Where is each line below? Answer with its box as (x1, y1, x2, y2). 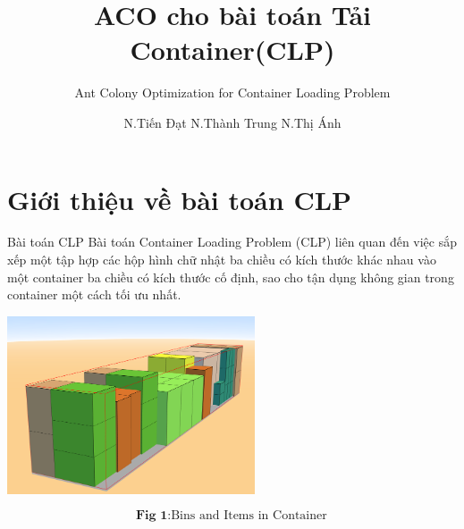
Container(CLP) (130, 31, 335, 68)
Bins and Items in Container (171, 509, 327, 523)
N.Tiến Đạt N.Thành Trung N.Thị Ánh (123, 113, 342, 131)
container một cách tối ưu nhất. (7, 285, 181, 304)
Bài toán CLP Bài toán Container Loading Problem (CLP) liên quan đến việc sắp (7, 232, 458, 251)
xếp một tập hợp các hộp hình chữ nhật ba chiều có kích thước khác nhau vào (7, 250, 436, 269)
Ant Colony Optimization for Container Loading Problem (74, 83, 391, 102)
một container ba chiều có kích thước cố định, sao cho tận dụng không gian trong (7, 267, 454, 286)
